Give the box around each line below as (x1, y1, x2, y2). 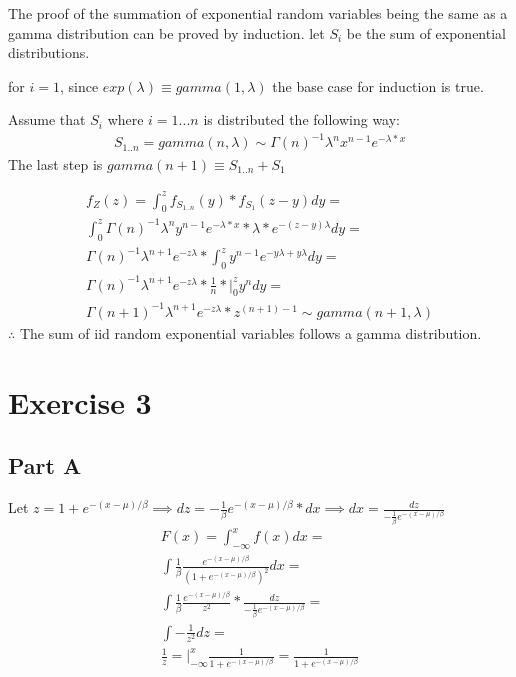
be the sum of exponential (346, 22, 506, 43)
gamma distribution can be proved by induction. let (8, 22, 325, 43)
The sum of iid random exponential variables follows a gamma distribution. (19, 322, 482, 343)
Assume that (8, 109, 86, 130)
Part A (8, 450, 82, 481)
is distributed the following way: (203, 109, 400, 130)
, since (59, 75, 99, 96)
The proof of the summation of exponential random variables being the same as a (8, 3, 508, 23)
